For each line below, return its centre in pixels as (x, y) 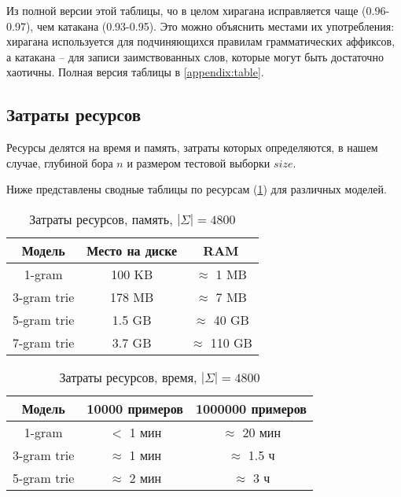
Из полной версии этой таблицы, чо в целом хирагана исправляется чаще (182, 10)
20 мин (261, 432)
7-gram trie (44, 342)
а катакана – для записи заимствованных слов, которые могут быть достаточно (195, 56)
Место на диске (132, 250)
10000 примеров (135, 408)
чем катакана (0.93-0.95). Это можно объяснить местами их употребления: (215, 26)
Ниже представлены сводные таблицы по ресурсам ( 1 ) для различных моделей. (197, 189)
